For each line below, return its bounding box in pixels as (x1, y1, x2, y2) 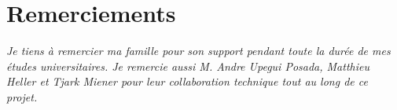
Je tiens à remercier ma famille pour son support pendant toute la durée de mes (6, 42, 391, 59)
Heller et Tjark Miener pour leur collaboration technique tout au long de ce (6, 73, 368, 90)
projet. (6, 88, 38, 104)
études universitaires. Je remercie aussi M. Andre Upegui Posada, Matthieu (6, 57, 369, 74)
